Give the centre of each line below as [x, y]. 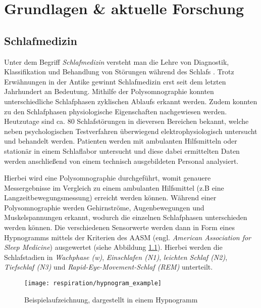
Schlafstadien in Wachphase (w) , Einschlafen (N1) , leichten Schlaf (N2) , [116, 257]
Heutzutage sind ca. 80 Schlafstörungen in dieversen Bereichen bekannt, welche [126, 121]
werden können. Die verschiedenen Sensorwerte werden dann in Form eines [120, 227]
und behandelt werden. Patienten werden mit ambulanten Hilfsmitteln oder [121, 141]
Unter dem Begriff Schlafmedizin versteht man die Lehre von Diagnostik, [117, 61]
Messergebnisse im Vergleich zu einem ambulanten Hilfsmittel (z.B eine [114, 187]
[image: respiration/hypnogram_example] [93, 283]
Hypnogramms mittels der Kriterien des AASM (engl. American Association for [128, 237]
